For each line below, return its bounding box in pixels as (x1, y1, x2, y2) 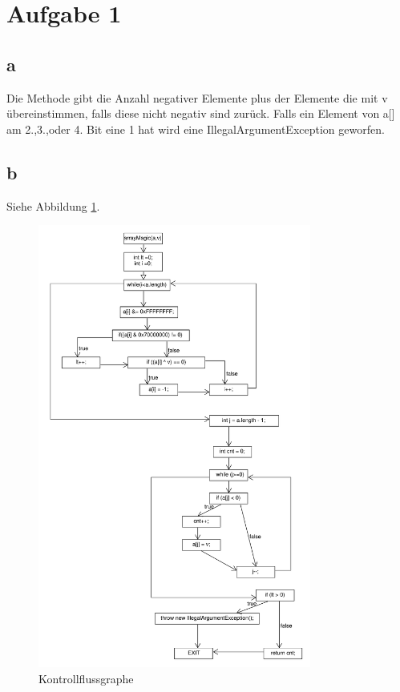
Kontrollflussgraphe (38, 670, 134, 686)
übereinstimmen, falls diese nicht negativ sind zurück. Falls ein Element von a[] (6, 105, 395, 122)
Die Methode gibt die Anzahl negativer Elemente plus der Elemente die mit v (6, 89, 388, 106)
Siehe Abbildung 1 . (6, 197, 100, 214)
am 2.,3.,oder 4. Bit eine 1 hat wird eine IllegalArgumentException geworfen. (6, 120, 385, 137)
